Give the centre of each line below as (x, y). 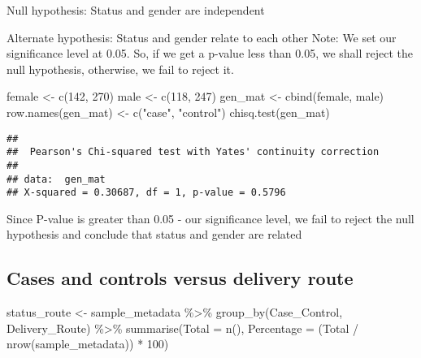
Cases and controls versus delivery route (180, 278)
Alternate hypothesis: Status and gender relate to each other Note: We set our (202, 37)
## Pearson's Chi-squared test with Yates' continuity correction (193, 152)
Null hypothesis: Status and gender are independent (136, 10)
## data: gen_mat (56, 179)
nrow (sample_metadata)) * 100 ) (88, 344)
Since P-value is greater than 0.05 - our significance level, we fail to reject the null (210, 218)
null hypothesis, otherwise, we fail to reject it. (120, 69)
